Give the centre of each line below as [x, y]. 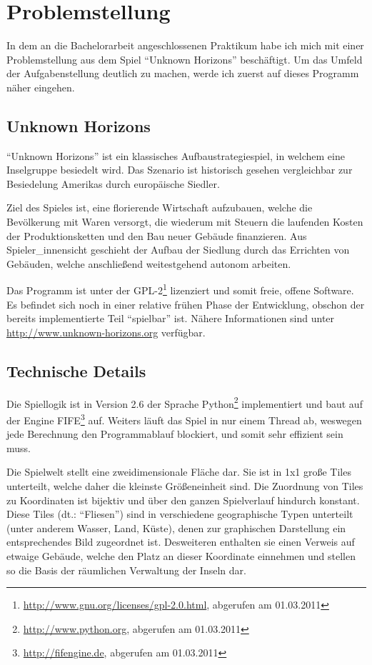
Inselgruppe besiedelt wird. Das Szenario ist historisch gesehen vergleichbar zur [180, 170]
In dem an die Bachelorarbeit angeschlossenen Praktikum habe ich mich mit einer [185, 45]
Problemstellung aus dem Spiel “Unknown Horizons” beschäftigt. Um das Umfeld [185, 59]
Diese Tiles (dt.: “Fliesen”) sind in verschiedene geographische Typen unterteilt [180, 514]
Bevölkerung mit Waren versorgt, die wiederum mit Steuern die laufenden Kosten [185, 222]
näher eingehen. [41, 87]
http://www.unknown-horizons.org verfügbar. [106, 332]
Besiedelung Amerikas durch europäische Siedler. [113, 183]
